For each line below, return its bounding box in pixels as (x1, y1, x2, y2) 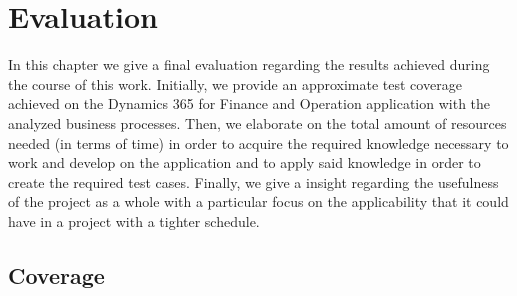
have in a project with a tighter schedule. (8, 210, 260, 231)
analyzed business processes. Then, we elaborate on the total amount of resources (8, 112, 507, 133)
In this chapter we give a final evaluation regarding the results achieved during (8, 54, 490, 75)
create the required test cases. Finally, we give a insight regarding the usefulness (8, 171, 499, 192)
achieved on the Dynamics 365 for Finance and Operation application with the (8, 93, 491, 114)
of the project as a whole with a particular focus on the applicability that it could (8, 191, 509, 212)
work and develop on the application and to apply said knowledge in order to (8, 152, 481, 173)
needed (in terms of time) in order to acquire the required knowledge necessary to (8, 132, 509, 153)
